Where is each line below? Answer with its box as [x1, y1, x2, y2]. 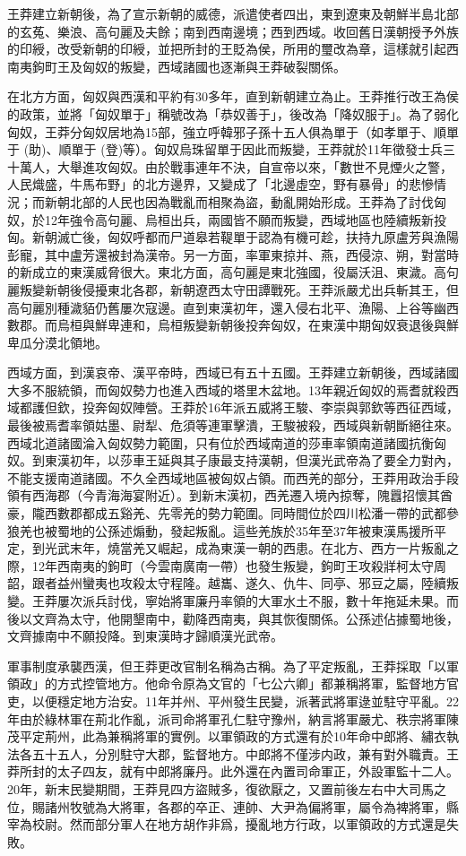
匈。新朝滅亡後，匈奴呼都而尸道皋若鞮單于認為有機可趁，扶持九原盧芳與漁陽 [7, 228, 459, 246]
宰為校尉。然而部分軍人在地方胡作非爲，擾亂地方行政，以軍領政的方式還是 [7, 815, 446, 834]
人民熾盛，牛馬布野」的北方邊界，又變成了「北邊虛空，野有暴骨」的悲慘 [7, 175, 434, 194]
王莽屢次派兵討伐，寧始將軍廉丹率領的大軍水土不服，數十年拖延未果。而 [31, 592, 459, 610]
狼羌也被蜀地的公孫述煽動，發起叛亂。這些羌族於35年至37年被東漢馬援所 [7, 521, 434, 540]
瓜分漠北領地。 [19, 333, 108, 351]
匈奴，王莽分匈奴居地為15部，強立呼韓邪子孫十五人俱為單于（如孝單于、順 [7, 122, 446, 141]
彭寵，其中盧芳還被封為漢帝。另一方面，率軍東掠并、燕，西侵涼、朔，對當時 [7, 245, 459, 264]
